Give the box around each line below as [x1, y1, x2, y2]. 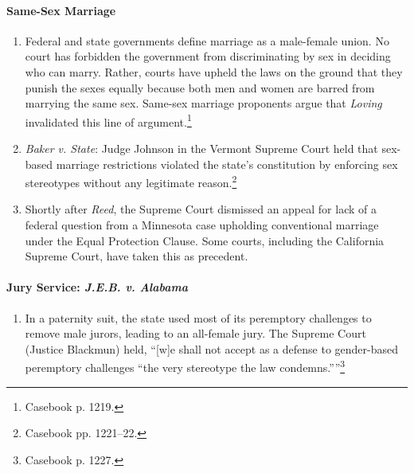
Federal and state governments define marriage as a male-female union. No [25, 32, 389, 49]
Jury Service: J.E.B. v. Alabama [6, 279, 188, 295]
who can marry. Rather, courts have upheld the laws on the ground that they [25, 63, 403, 80]
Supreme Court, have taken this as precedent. [25, 248, 248, 264]
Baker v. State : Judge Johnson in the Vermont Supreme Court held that [25, 140, 378, 157]
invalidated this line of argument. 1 [25, 111, 192, 130]
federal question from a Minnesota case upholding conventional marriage [25, 217, 379, 233]
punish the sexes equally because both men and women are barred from [25, 79, 375, 96]
